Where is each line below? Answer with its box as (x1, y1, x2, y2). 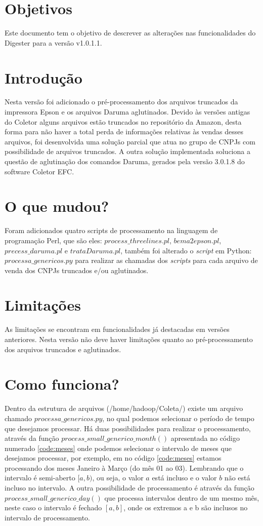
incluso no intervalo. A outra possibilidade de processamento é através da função (5, 482, 254, 493)
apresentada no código (170, 433, 240, 443)
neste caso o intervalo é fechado (5, 502, 102, 513)
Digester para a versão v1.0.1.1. (5, 37, 102, 48)
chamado (5, 412, 32, 423)
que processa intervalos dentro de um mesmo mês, (104, 492, 259, 503)
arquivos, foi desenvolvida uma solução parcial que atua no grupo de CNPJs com (5, 136, 255, 146)
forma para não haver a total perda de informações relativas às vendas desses (5, 126, 244, 137)
